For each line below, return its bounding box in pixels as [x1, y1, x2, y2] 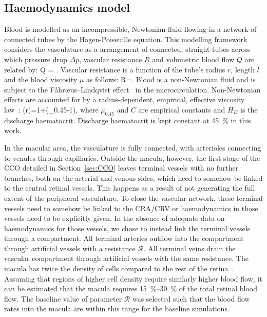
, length [231, 64, 255, 74]
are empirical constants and [138, 104, 225, 115]
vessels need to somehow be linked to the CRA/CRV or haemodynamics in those [4, 202, 258, 213]
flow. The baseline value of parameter [4, 293, 122, 304]
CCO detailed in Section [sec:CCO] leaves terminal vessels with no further [4, 162, 239, 173]
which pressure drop [4, 53, 67, 64]
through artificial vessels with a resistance [4, 243, 136, 253]
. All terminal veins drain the [143, 243, 236, 253]
